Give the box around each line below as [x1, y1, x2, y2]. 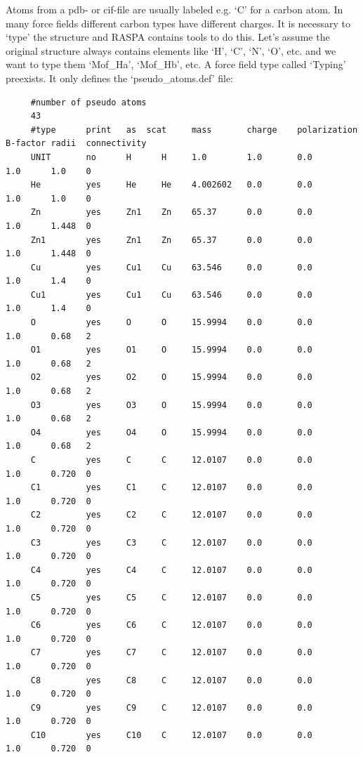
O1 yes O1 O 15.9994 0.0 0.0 [30, 345, 312, 355]
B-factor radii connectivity [6, 138, 147, 149]
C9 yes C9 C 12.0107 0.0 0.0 [30, 702, 312, 713]
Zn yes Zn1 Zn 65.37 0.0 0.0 [30, 207, 312, 218]
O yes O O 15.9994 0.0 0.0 [30, 317, 312, 328]
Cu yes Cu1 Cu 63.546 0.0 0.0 [30, 262, 312, 272]
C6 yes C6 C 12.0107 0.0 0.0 [30, 620, 312, 631]
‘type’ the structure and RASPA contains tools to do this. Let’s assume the [6, 29, 330, 44]
